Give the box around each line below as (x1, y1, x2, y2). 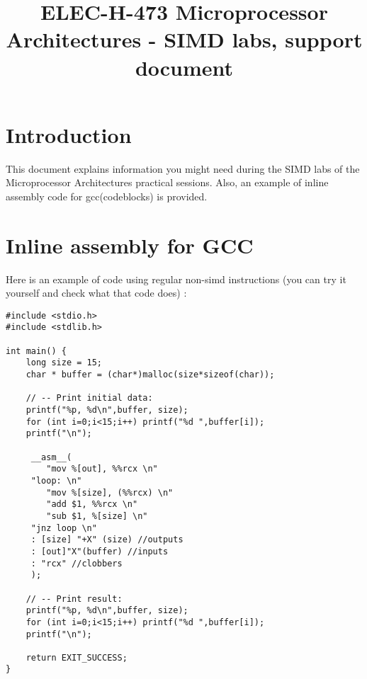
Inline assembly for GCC (6, 230, 254, 259)
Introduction (6, 120, 132, 149)
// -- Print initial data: (26, 393, 153, 404)
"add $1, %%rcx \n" (46, 499, 138, 510)
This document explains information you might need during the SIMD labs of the (6, 161, 360, 176)
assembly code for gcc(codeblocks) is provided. (6, 188, 208, 203)
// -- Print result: (26, 593, 123, 604)
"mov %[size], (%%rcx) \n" (46, 487, 174, 498)
